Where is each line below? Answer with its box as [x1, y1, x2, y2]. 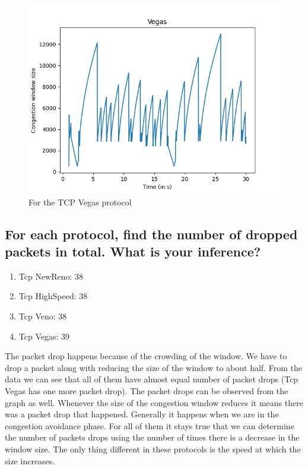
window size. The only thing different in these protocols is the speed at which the [5, 442, 301, 455]
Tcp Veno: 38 [18, 309, 67, 322]
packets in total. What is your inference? [5, 242, 261, 260]
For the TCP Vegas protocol [28, 195, 132, 208]
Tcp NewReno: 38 [18, 270, 84, 282]
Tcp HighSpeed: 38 [18, 290, 88, 302]
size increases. [5, 454, 55, 467]
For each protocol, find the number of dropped [5, 224, 298, 243]
